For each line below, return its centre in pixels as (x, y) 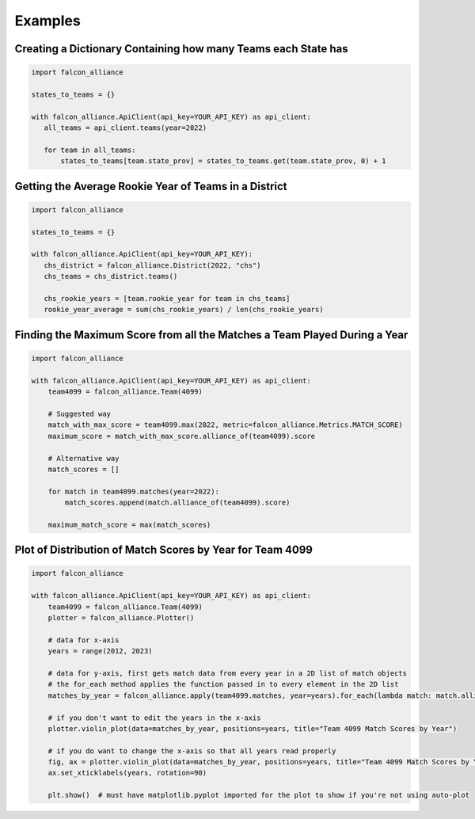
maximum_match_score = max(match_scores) (129, 524)
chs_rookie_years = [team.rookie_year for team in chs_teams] (167, 298)
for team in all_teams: (90, 150)
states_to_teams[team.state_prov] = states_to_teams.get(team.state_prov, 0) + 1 (224, 161)
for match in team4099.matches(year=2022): (133, 491)
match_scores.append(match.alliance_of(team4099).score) (177, 503)
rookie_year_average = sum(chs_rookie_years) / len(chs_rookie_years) (184, 310)
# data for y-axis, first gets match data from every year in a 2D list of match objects (228, 673)
